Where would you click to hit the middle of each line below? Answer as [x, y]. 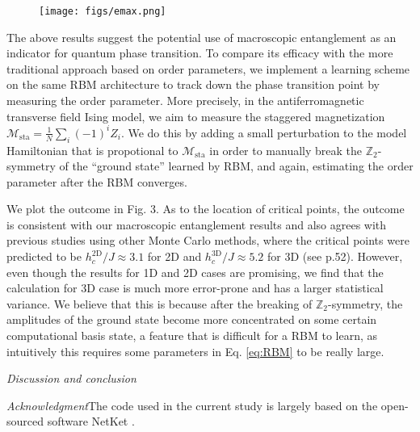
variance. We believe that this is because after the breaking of [160, 303]
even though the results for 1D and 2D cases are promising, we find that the [195, 272]
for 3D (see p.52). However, [335, 256]
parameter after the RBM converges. [97, 181]
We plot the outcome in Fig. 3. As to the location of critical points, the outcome [206, 209]
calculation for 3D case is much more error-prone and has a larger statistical [195, 288]
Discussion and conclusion [71, 378]
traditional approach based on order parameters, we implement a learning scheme [208, 68]
